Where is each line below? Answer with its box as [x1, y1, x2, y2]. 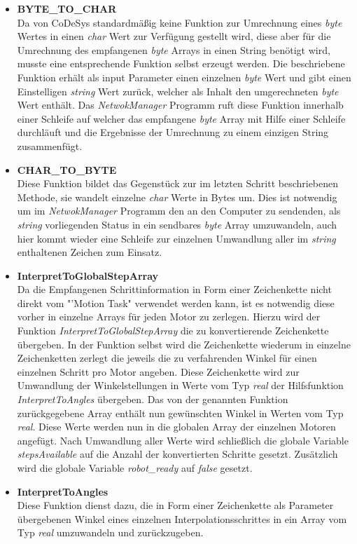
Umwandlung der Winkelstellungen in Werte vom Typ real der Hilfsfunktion [17, 378, 344, 393]
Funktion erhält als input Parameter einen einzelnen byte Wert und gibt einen [17, 69, 351, 84]
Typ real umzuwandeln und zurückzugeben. [17, 525, 204, 540]
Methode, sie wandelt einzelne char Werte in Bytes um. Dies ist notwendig [17, 189, 337, 204]
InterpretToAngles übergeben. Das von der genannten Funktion [17, 392, 288, 407]
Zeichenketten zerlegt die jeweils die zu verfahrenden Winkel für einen [17, 351, 317, 365]
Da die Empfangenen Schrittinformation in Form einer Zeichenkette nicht [17, 282, 332, 297]
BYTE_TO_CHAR [17, 1, 117, 15]
